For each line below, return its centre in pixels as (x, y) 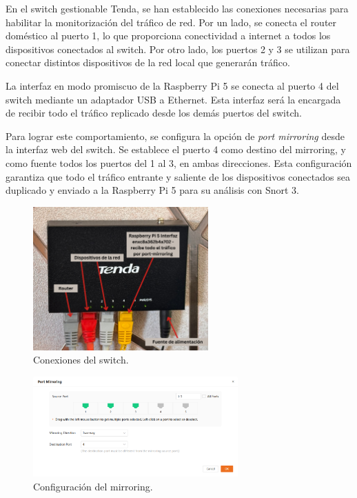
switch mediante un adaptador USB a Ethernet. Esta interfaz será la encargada (173, 99)
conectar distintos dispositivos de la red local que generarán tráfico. (148, 62)
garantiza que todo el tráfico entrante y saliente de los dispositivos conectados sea (178, 176)
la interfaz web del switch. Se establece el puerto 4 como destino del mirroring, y (176, 149)
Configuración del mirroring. (93, 486)
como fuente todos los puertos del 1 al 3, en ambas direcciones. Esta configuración (179, 162)
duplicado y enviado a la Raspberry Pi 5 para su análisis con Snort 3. (152, 190)
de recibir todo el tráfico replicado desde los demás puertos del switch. (154, 113)
